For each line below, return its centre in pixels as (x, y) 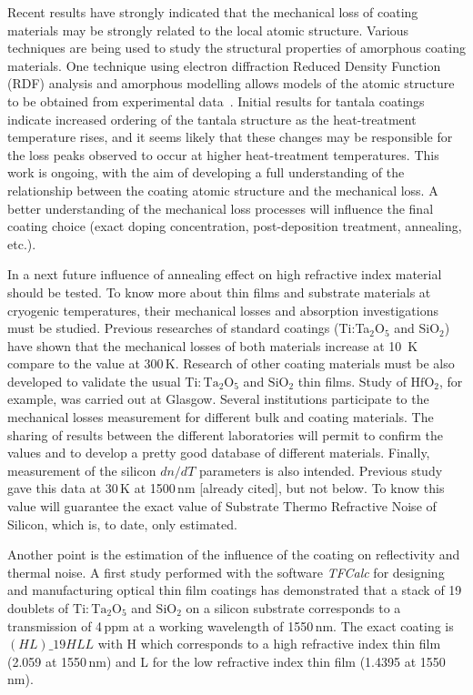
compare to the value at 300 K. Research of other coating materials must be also (231, 363)
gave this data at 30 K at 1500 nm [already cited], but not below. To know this (226, 488)
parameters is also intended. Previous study (321, 470)
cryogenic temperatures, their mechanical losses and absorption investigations (223, 310)
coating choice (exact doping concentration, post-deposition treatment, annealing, (235, 226)
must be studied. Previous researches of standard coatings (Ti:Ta (189, 328)
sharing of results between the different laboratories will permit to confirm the (225, 434)
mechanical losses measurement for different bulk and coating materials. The (221, 417)
